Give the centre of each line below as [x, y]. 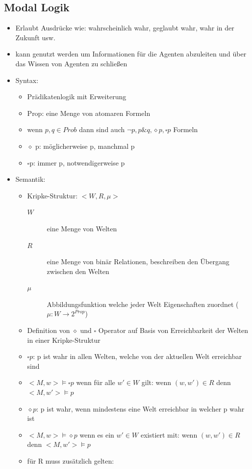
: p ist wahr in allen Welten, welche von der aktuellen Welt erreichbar [137, 356]
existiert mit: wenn [169, 434]
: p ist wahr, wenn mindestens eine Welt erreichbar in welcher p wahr [140, 408]
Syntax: [27, 80]
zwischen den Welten [78, 271]
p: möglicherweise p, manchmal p [85, 146]
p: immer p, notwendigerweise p [77, 162]
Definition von [49, 330]
